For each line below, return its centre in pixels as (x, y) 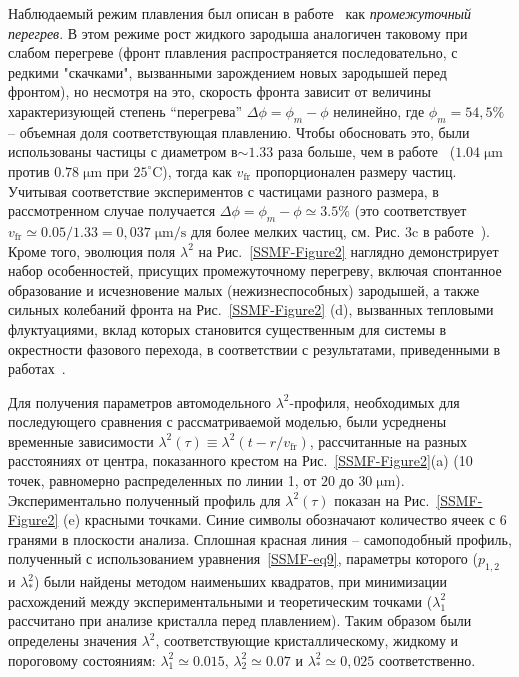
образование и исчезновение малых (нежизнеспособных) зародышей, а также (244, 289)
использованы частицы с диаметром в (123, 151)
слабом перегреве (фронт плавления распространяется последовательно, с (233, 52)
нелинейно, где (379, 110)
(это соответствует (410, 210)
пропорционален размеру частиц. (356, 170)
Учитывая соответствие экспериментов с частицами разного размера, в (223, 190)
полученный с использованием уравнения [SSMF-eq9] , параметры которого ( (243, 558)
